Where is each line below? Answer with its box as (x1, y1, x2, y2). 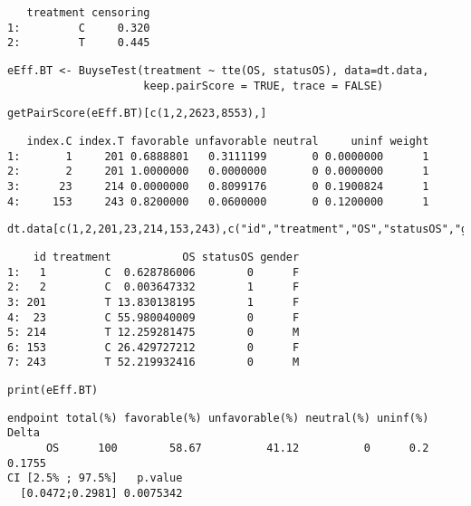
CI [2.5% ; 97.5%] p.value (7, 472, 183, 485)
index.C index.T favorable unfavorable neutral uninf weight (26, 134, 429, 148)
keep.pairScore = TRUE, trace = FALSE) (143, 79, 384, 92)
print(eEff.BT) (7, 384, 99, 397)
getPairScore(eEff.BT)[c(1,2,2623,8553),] (7, 107, 267, 120)
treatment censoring (26, 6, 150, 19)
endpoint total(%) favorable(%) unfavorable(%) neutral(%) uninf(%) (7, 411, 429, 425)
